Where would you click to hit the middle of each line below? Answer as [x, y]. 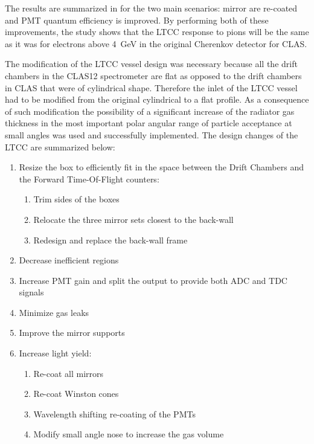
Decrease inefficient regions [69, 260]
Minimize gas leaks [54, 312]
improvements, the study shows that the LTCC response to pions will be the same [157, 32]
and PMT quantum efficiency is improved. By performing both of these [137, 20]
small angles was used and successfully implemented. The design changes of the [152, 134]
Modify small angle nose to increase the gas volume [129, 434]
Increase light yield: [55, 353]
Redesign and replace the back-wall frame [111, 240]
